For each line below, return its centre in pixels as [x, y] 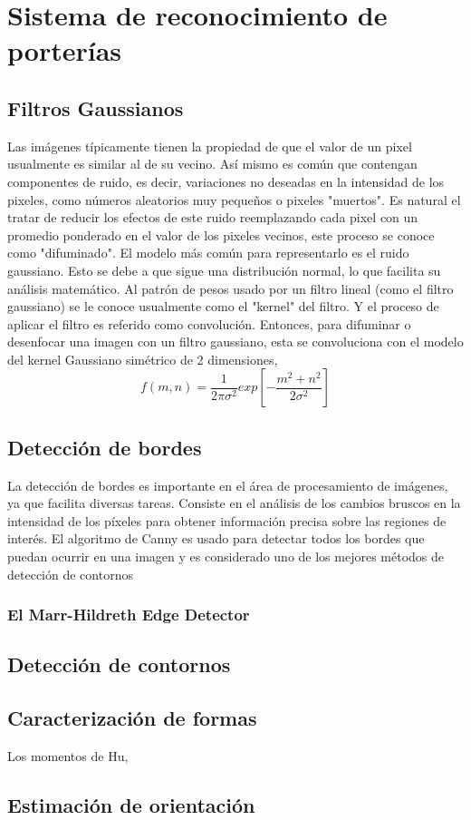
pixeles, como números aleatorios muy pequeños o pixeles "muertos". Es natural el [234, 199]
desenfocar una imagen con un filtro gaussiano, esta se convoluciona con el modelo [235, 342]
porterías [65, 50]
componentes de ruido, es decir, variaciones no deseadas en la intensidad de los [226, 181]
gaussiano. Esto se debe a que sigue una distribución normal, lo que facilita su [224, 270]
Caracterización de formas [132, 718]
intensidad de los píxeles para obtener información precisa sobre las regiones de [227, 520]
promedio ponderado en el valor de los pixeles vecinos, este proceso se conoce [221, 234]
